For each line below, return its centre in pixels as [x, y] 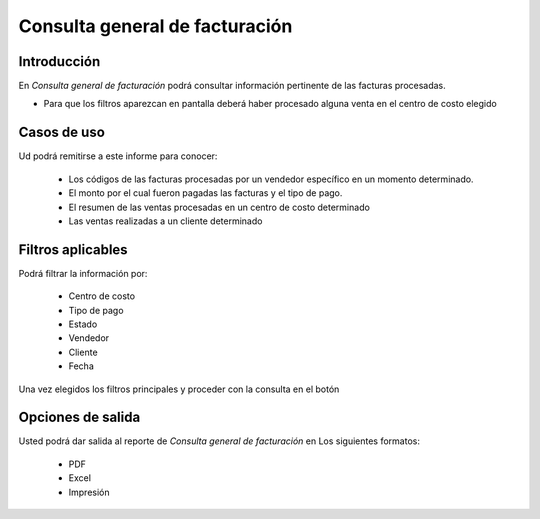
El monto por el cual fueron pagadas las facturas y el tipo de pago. [205, 193]
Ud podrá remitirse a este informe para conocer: [118, 156]
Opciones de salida [79, 417]
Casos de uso [61, 132]
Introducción [59, 61]
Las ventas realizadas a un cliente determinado [165, 221]
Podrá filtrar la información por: [83, 273]
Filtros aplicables [73, 249]
